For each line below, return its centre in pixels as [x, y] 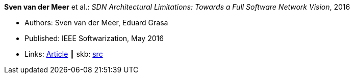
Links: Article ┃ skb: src [64, 54]
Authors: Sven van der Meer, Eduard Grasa [96, 23]
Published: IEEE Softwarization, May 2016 [94, 38]
